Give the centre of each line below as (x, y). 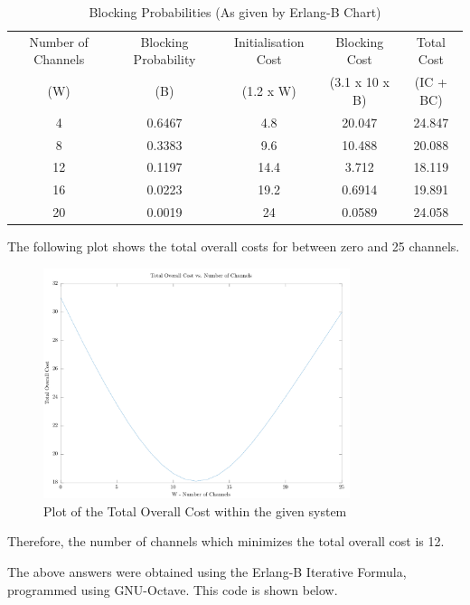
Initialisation (269, 41)
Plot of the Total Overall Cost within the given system (195, 510)
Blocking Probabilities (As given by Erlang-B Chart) (235, 12)
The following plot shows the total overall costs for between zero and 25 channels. (234, 246)
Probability (164, 59)
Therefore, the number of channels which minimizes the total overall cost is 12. (226, 541)
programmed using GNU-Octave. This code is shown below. (173, 589)
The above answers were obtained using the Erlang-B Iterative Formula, (207, 571)
